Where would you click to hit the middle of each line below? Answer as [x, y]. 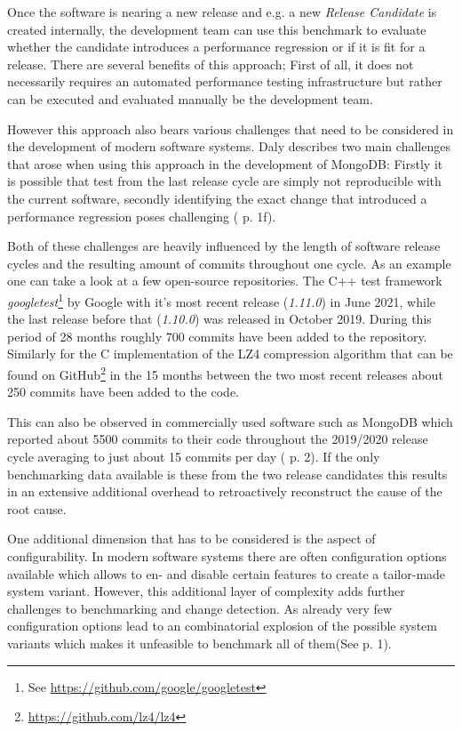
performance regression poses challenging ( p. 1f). [142, 216]
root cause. [37, 508]
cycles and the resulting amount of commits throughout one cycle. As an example [229, 263]
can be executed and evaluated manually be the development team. [190, 98]
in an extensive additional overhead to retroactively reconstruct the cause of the [225, 491]
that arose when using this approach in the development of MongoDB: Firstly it [225, 163]
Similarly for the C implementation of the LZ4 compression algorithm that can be [230, 354]
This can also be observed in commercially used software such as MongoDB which [230, 421]
